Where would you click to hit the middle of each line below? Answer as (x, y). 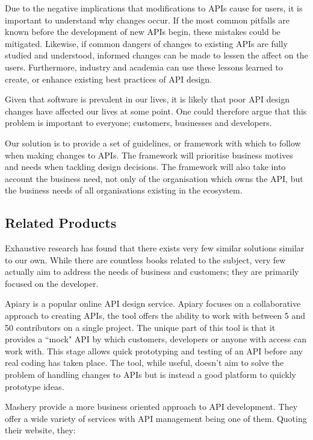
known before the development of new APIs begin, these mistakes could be (143, 32)
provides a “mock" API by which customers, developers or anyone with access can (156, 339)
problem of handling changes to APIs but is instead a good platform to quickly (151, 375)
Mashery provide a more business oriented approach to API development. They (151, 407)
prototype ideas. (35, 386)
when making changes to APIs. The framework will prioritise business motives (149, 155)
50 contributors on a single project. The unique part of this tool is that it (140, 327)
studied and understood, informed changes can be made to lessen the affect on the (156, 55)
